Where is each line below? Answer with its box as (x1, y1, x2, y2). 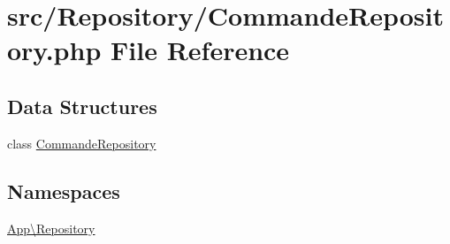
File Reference (111, 32, 290, 68)
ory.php (7, 32, 102, 68)
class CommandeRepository (7, 133, 156, 152)
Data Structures (7, 92, 157, 119)
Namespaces (7, 177, 120, 204)
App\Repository (7, 218, 95, 237)
